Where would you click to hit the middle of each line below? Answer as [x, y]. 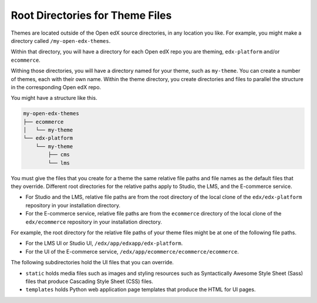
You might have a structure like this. [54, 98]
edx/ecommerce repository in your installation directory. [94, 222]
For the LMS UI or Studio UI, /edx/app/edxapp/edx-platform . [104, 243]
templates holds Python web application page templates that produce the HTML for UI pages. [141, 289]
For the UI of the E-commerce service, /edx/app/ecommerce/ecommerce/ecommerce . [132, 251]
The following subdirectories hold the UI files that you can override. [92, 262]
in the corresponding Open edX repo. [56, 87]
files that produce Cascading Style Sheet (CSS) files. [90, 281]
